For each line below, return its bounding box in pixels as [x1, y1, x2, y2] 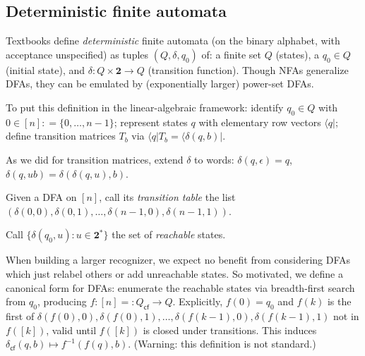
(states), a [275, 47, 320, 61]
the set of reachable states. [112, 227, 226, 242]
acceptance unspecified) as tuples [6, 47, 149, 61]
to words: [194, 152, 234, 166]
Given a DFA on [6, 190, 77, 204]
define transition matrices [6, 128, 116, 143]
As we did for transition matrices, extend [6, 152, 184, 166]
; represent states [114, 114, 188, 129]
